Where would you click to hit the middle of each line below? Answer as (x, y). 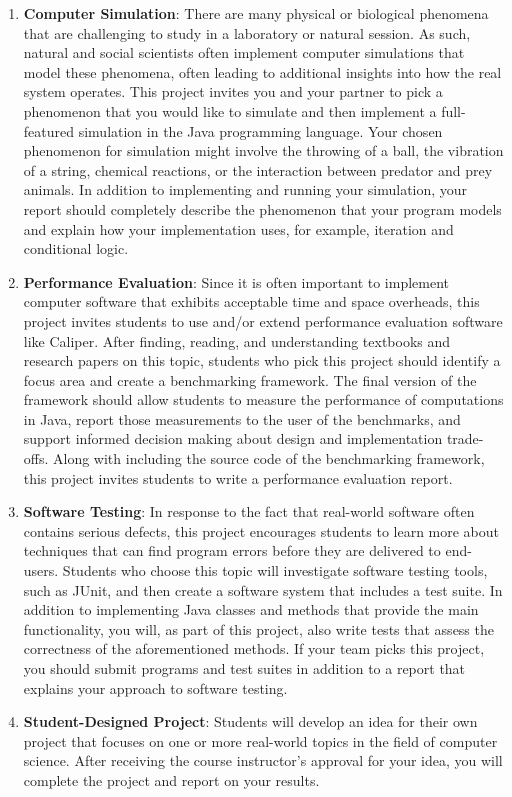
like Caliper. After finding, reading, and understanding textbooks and (237, 340)
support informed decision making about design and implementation (233, 438)
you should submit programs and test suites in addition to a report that (244, 668)
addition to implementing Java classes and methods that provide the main (251, 609)
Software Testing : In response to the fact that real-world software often (249, 511)
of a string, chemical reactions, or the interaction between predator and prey (258, 169)
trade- (465, 438)
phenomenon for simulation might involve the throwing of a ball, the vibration (263, 150)
